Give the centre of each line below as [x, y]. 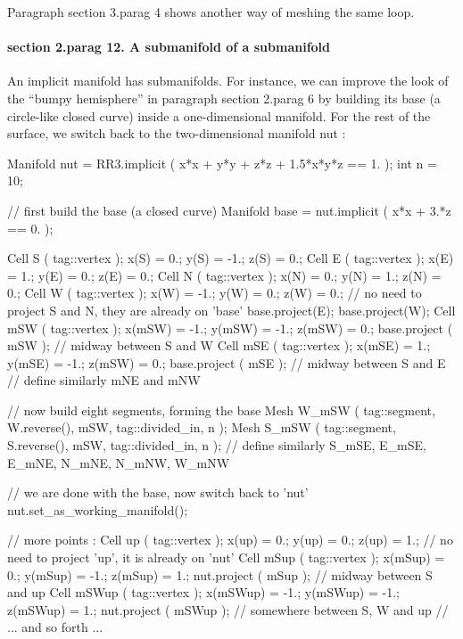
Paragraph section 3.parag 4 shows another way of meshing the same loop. [211, 12]
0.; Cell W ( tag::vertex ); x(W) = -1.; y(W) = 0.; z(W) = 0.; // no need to [215, 293]
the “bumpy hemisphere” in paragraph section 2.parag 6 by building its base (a [224, 98]
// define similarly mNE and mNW [104, 380]
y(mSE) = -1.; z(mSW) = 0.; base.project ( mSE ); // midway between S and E [227, 362]
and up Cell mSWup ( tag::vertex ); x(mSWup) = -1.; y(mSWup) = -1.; [203, 592]
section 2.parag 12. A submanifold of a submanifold [169, 47]
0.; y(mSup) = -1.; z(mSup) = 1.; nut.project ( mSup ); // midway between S [220, 574]
